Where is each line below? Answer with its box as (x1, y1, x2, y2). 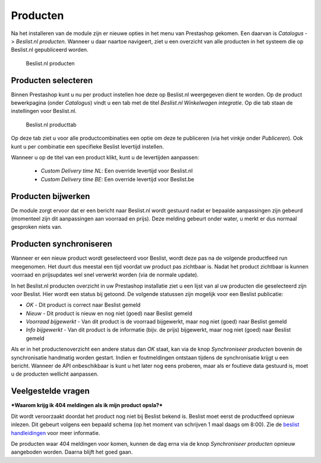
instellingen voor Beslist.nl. (11, 108, 77, 115)
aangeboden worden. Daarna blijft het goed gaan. (11, 449, 133, 456)
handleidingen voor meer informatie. (11, 429, 100, 436)
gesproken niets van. (11, 223, 62, 231)
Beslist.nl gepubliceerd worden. (11, 46, 89, 53)
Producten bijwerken (11, 191, 90, 201)
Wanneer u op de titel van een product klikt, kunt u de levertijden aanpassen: (11, 153, 199, 160)
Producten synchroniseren (11, 239, 112, 249)
